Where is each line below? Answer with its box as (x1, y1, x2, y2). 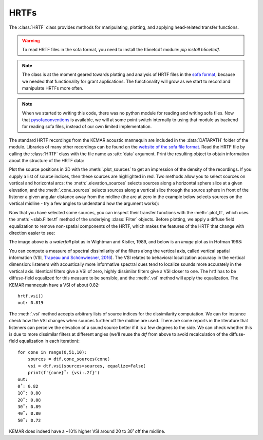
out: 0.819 (18, 300, 44, 306)
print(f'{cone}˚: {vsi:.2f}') (27, 370, 100, 375)
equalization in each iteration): (19, 338, 80, 344)
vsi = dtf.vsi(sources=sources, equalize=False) (27, 363, 146, 368)
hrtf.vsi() (18, 293, 44, 299)
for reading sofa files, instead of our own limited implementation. (22, 124, 152, 129)
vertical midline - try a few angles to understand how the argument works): (9, 201, 159, 206)
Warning (22, 37, 40, 43)
